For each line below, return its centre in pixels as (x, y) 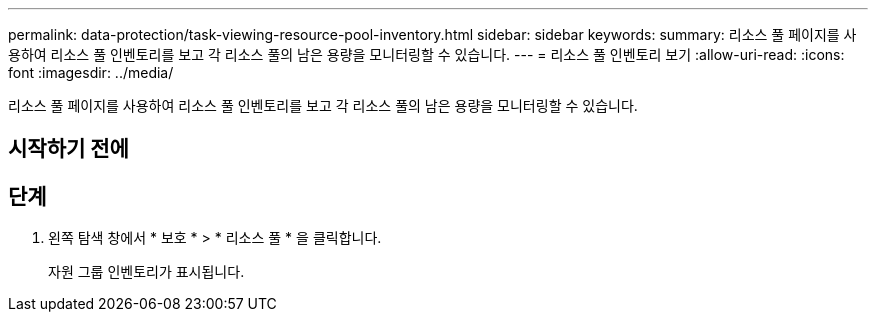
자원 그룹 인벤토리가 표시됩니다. (146, 272)
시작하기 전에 (68, 149)
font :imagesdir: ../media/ (91, 72)
